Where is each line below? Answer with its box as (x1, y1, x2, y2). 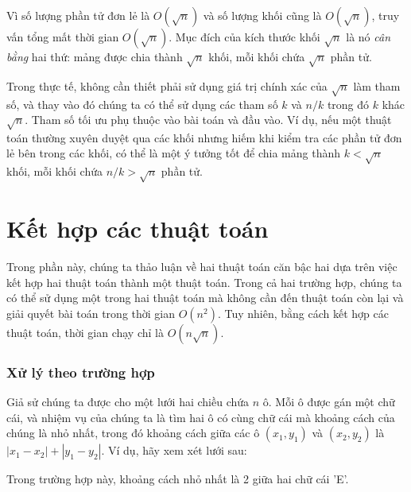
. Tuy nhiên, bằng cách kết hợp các (217, 304, 389, 321)
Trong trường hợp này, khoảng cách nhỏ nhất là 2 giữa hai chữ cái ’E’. (6, 471, 349, 487)
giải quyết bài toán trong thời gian (6, 304, 176, 321)
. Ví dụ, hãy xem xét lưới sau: (101, 442, 247, 459)
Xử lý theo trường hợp (6, 362, 155, 382)
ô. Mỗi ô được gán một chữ (262, 393, 395, 410)
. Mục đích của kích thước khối (169, 29, 320, 45)
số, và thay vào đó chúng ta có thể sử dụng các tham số (6, 95, 278, 112)
